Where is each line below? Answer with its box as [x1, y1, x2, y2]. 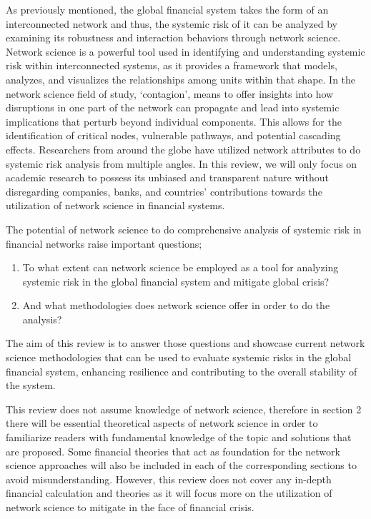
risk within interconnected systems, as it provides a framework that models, [6, 58, 337, 73]
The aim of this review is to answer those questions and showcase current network [6, 336, 365, 351]
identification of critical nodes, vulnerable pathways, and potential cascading [6, 128, 341, 143]
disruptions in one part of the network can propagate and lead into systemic [6, 100, 340, 115]
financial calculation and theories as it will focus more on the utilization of [6, 485, 332, 500]
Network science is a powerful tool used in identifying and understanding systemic [6, 44, 365, 59]
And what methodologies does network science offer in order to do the [22, 298, 330, 313]
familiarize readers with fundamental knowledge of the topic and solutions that [6, 430, 352, 445]
